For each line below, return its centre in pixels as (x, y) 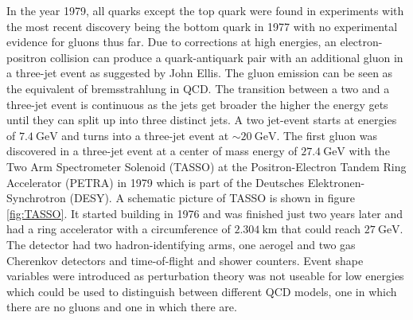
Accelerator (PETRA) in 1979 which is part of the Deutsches (156, 182)
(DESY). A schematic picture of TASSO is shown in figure (212, 198)
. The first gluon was (327, 135)
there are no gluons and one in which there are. (122, 307)
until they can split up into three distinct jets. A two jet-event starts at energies (202, 120)
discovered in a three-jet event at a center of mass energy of (152, 151)
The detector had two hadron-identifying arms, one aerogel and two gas (181, 244)
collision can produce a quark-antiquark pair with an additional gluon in (226, 57)
